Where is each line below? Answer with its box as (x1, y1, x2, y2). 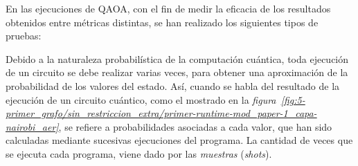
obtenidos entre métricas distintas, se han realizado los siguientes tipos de (6, 15, 319, 29)
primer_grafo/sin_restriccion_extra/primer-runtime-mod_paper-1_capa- (6, 106, 317, 120)
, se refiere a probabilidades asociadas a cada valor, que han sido (58, 119, 332, 133)
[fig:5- (280, 92, 305, 107)
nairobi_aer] (6, 119, 59, 133)
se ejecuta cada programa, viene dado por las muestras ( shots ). (6, 146, 272, 160)
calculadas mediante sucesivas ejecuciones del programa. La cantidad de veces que (6, 133, 353, 147)
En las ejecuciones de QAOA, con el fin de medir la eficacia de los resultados (6, 1, 331, 15)
